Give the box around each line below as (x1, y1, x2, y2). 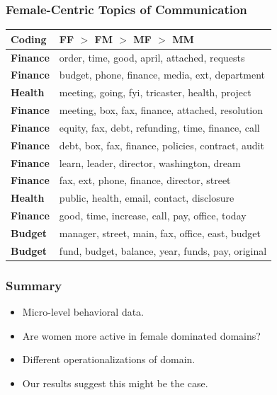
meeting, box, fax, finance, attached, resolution (59, 103, 263, 118)
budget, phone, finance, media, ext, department (59, 67, 266, 82)
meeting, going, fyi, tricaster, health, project (59, 85, 251, 100)
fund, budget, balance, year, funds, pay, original (59, 243, 267, 258)
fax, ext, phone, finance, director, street (59, 173, 231, 188)
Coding (11, 31, 47, 46)
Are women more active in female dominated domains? (22, 328, 261, 343)
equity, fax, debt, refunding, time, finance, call (59, 120, 260, 134)
